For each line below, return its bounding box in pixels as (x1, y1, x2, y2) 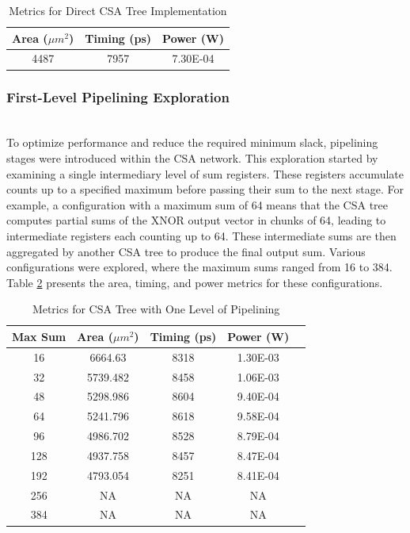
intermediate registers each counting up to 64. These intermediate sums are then (6, 227, 397, 243)
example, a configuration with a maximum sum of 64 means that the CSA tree (6, 196, 389, 213)
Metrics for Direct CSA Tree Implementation (9, 2, 227, 18)
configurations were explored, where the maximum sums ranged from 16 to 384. (6, 259, 393, 275)
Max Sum (12, 328, 66, 344)
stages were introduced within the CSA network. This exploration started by (6, 149, 378, 166)
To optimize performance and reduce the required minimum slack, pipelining (6, 134, 378, 151)
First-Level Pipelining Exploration (6, 87, 230, 107)
